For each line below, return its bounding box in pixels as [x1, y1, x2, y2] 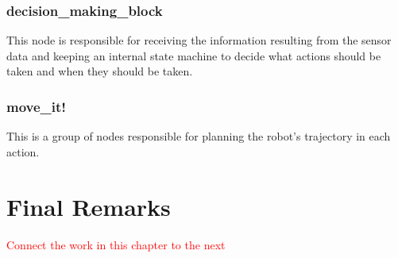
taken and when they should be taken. [6, 63, 193, 79]
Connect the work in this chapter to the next [6, 236, 226, 252]
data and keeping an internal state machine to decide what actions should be [6, 47, 381, 64]
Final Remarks [6, 190, 171, 222]
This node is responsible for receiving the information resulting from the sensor [6, 32, 392, 48]
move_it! [6, 96, 67, 116]
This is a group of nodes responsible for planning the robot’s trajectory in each [6, 128, 391, 144]
